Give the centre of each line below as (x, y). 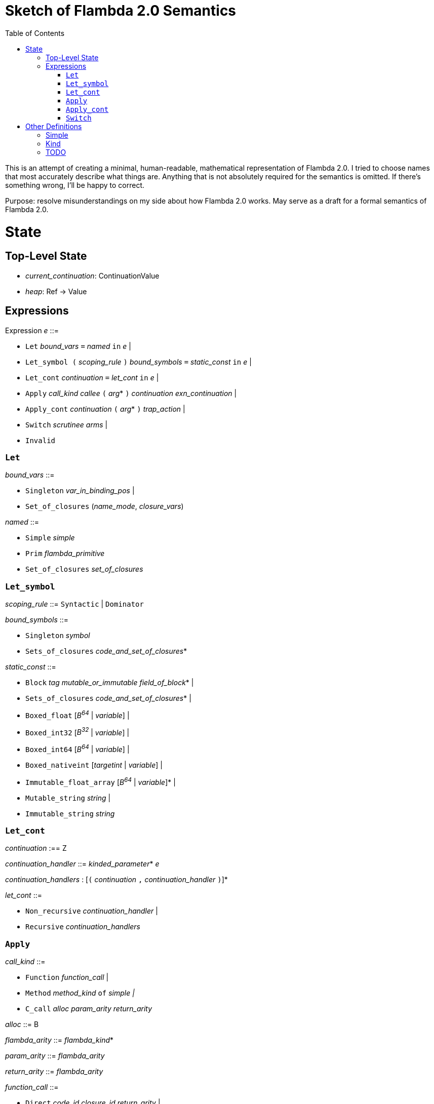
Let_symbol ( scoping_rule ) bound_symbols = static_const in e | (139, 362)
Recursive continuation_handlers (83, 927)
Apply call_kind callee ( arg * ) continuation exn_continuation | (131, 393)
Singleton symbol (58, 636)
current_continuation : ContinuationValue (92, 275)
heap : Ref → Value (56, 291)
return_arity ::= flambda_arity (54, 1072)
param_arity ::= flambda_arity (55, 1056)
